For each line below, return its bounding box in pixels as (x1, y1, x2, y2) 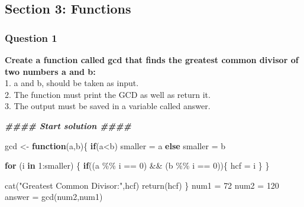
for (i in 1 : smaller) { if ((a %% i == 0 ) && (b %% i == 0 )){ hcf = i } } (5, 159, 270, 172)
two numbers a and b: (5, 65, 96, 77)
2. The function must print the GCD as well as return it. (5, 88, 211, 100)
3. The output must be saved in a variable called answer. (5, 100, 211, 112)
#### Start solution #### (5, 119, 131, 132)
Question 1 (5, 30, 57, 45)
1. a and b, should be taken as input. (5, 77, 139, 89)
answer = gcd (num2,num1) (5, 190, 103, 203)
